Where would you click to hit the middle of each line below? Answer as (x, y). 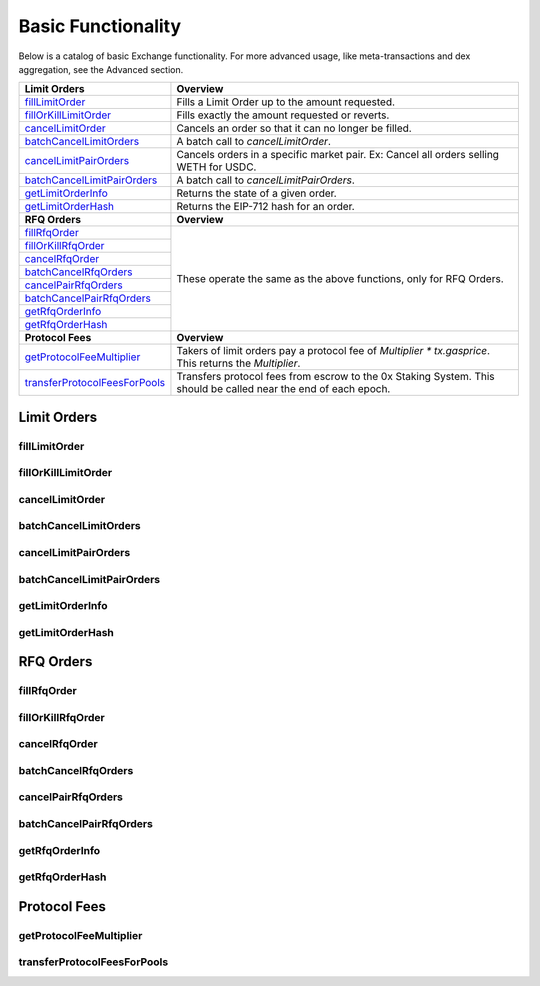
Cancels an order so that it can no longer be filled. (294, 128)
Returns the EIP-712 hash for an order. (265, 207)
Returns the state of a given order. (256, 193)
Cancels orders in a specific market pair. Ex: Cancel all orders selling (338, 155)
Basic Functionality (100, 26)
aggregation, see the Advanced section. (101, 69)
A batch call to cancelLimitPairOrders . (265, 180)
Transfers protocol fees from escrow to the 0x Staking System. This (335, 377)
